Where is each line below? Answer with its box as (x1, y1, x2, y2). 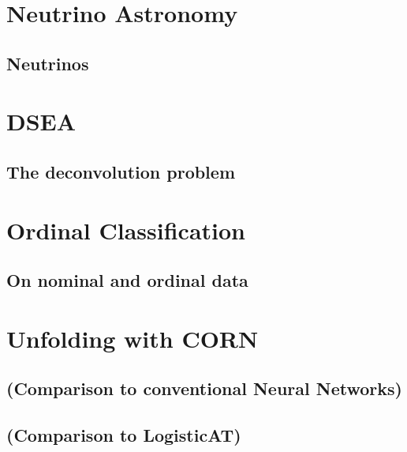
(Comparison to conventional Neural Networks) (6, 376, 402, 401)
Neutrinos (6, 51, 89, 75)
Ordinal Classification (6, 213, 245, 246)
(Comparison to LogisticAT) (6, 423, 241, 447)
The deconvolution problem (6, 159, 236, 183)
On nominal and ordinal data (6, 268, 248, 292)
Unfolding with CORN (6, 322, 259, 354)
